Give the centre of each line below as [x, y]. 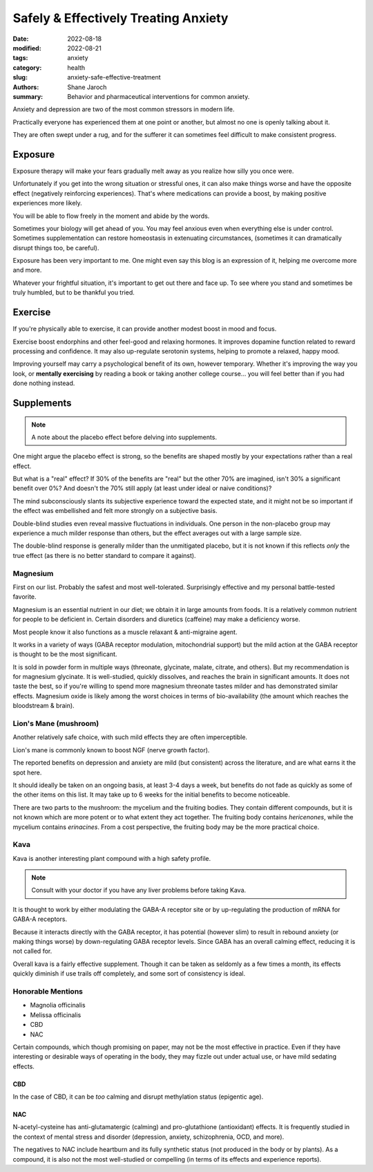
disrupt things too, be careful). [56, 248]
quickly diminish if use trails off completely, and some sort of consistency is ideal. [129, 974]
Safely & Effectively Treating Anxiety [121, 18]
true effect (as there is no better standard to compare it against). [104, 555]
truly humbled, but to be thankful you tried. [74, 292]
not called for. [32, 951]
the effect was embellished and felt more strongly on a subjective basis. [115, 511]
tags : [20, 58]
